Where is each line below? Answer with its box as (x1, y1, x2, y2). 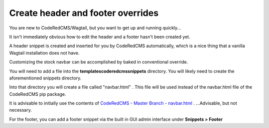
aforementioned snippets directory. (9, 75, 82, 81)
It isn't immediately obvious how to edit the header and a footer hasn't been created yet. (9, 34, 190, 40)
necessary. (9, 107, 32, 113)
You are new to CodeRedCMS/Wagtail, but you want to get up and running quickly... (9, 25, 181, 31)
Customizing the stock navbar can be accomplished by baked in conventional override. (9, 59, 188, 65)
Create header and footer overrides (9, 7, 159, 18)
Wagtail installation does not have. (9, 50, 80, 56)
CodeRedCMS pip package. (9, 91, 67, 97)
